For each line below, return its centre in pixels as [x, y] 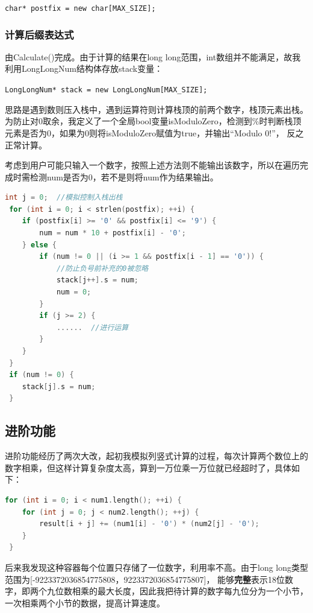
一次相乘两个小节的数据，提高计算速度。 [85, 602]
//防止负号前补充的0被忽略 [102, 268]
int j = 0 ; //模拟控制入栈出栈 [64, 198]
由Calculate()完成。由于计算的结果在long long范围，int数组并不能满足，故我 [153, 56]
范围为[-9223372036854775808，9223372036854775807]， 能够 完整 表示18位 [145, 579]
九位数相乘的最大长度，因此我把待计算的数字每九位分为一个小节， [177, 591]
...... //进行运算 [92, 327]
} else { [39, 245]
